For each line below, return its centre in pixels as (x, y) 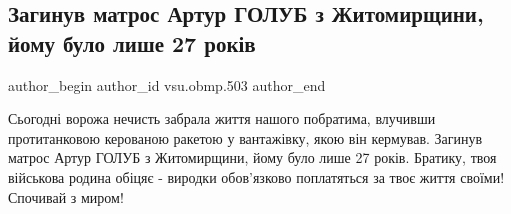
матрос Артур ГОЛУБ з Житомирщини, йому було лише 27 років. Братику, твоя (252, 157)
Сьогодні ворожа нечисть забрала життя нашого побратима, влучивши (222, 118)
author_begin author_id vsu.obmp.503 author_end (167, 84)
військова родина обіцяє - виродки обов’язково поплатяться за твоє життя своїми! (256, 176)
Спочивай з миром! (66, 196)
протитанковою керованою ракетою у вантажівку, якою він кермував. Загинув (245, 137)
